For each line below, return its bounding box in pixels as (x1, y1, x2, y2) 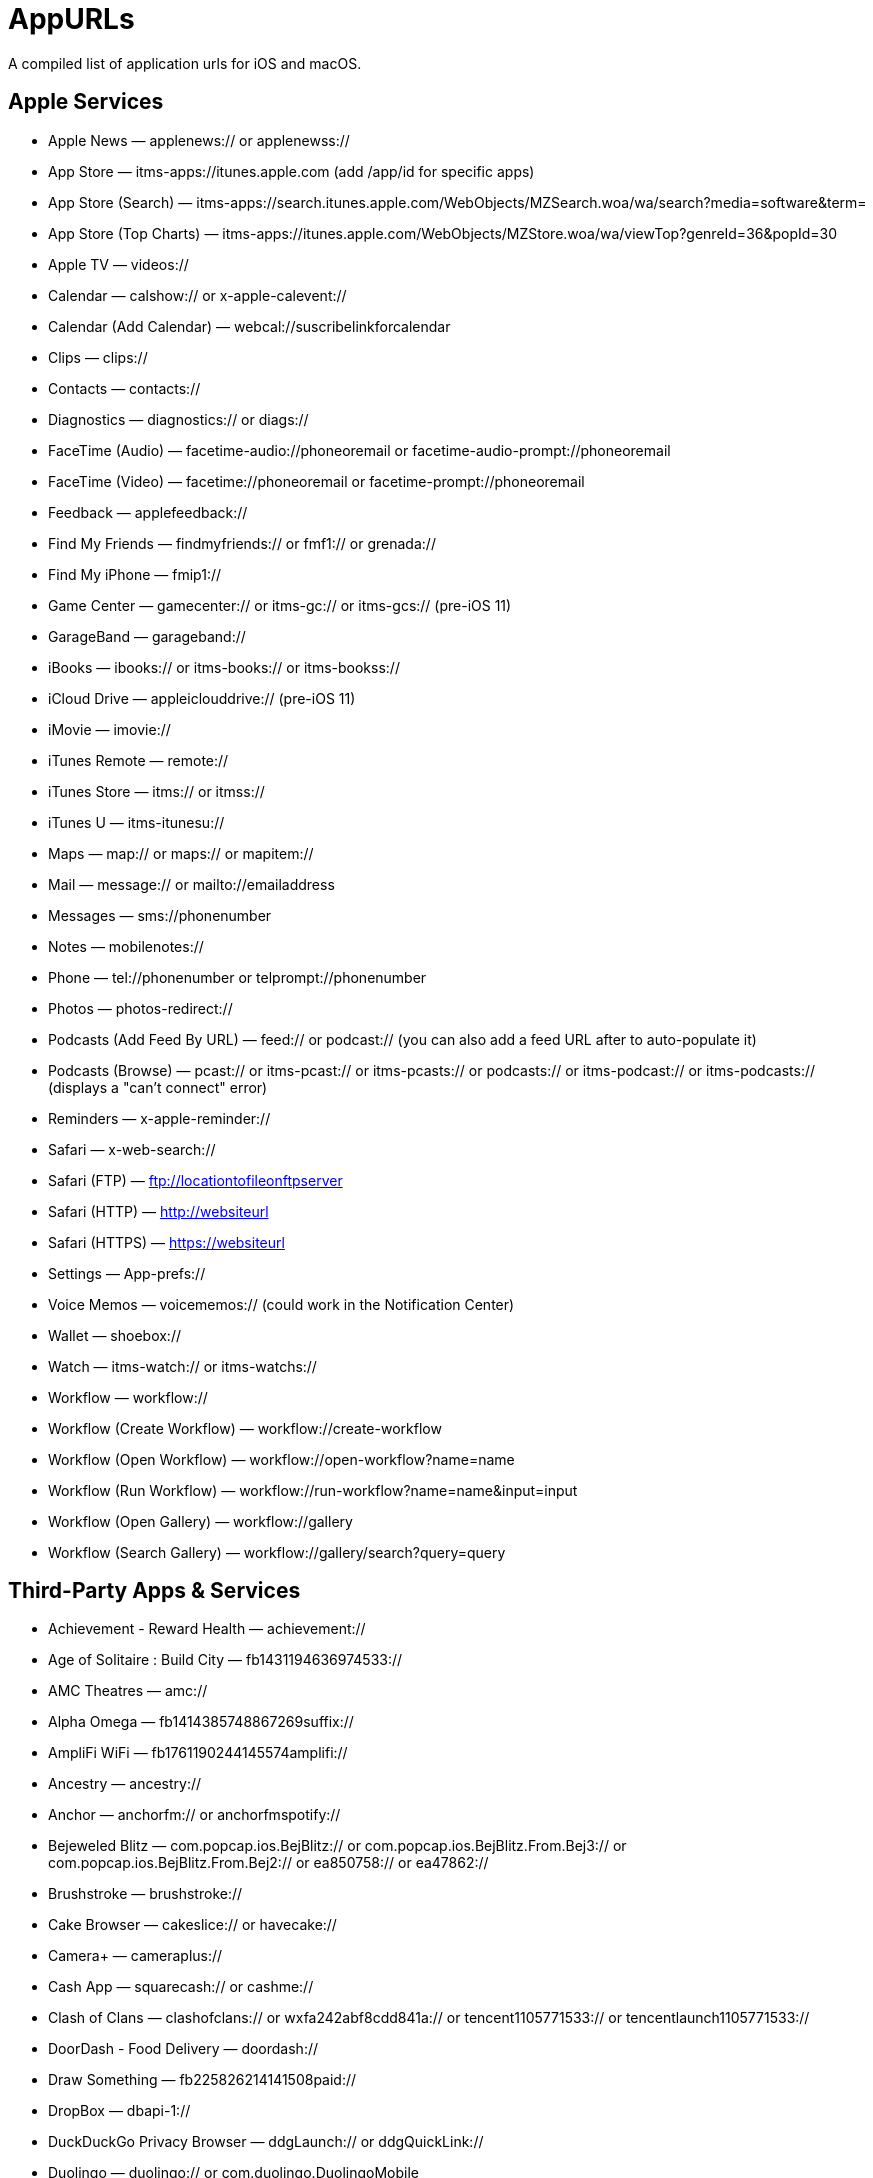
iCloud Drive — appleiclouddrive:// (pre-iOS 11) (48, 689, 356, 707)
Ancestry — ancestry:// (48, 1775, 202, 1793)
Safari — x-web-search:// (48, 1140, 216, 1158)
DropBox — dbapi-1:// (48, 2102, 191, 2120)
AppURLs (8, 2, 135, 36)
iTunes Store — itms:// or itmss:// (48, 782, 265, 800)
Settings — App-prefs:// (48, 1264, 206, 1282)
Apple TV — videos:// (48, 255, 189, 273)
